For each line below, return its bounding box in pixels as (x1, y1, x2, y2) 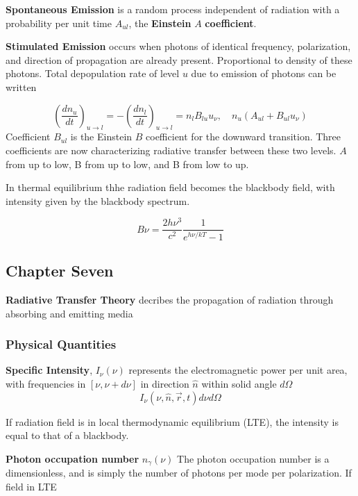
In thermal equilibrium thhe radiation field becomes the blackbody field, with (6, 180, 335, 195)
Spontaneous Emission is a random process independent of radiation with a (6, 2, 340, 16)
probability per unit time (6, 15, 112, 30)
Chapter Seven (6, 260, 114, 281)
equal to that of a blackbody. (6, 428, 129, 443)
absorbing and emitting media (6, 306, 133, 320)
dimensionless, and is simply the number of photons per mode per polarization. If (6, 465, 352, 480)
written (6, 79, 37, 94)
